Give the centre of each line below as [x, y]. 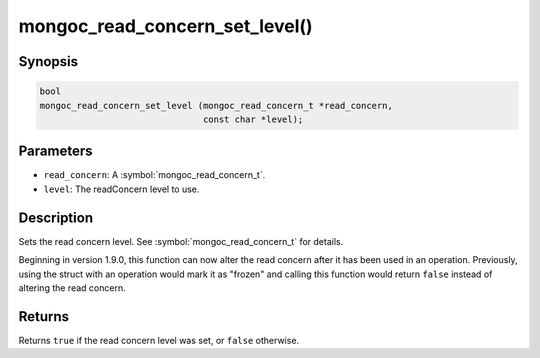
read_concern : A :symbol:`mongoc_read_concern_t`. [154, 175]
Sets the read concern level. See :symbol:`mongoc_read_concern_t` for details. [181, 241]
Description [56, 217]
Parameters [55, 151]
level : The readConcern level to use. [121, 189]
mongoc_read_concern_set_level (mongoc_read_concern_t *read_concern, [216, 105]
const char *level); [253, 119]
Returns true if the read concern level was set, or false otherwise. [159, 340]
